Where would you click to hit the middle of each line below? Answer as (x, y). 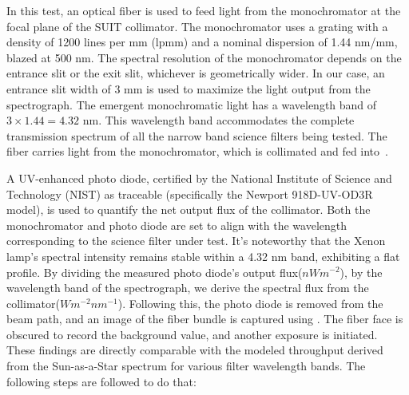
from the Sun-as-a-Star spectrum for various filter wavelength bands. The (186, 366)
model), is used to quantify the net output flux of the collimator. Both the (189, 209)
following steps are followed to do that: (101, 381)
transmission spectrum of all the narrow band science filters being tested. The (197, 135)
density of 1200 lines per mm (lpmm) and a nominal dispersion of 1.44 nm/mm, (202, 42)
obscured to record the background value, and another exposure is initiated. (192, 334)
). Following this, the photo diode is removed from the (250, 303)
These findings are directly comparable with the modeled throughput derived (195, 350)
